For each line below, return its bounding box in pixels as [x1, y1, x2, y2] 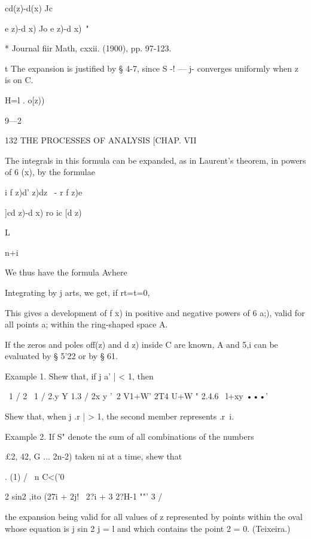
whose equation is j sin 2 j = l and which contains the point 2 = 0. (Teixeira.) [5, 522, 291, 534]
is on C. [5, 73, 33, 86]
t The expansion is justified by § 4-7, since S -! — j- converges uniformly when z [5, 62, 298, 74]
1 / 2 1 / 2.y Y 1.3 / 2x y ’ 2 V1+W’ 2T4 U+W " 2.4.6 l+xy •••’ [8, 390, 268, 402]
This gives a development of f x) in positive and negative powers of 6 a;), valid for [5, 306, 305, 318]
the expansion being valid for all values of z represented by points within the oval [5, 510, 303, 523]
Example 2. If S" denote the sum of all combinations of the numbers [5, 430, 254, 442]
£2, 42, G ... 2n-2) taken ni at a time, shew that [5, 450, 182, 463]
